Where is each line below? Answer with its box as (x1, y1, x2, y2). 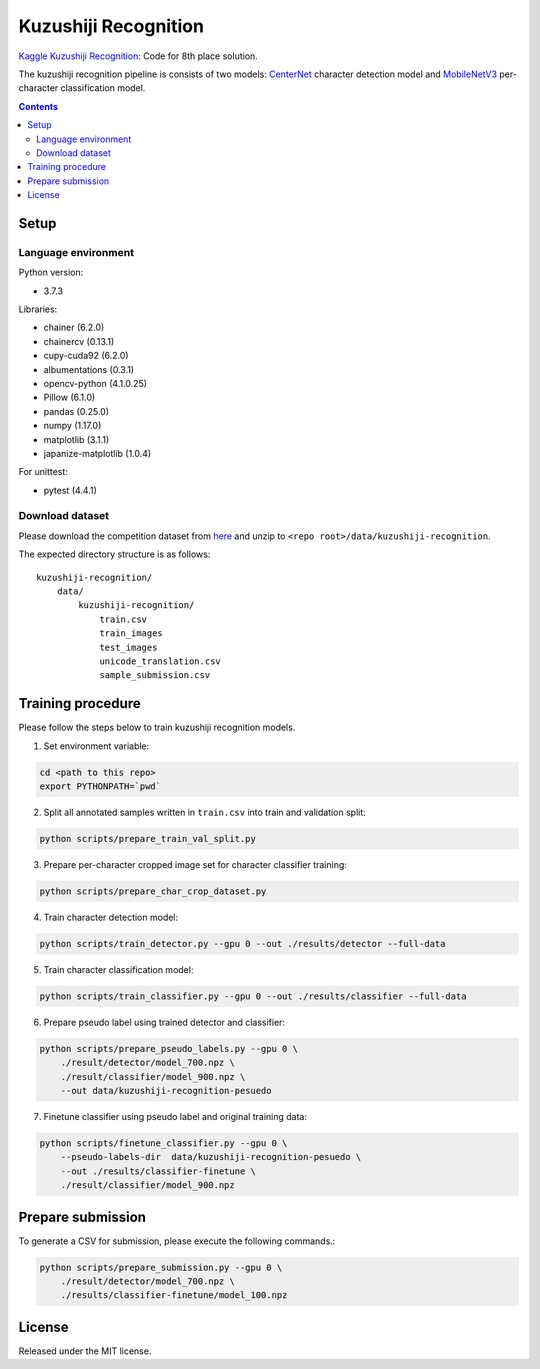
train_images (99, 628, 164, 639)
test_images (99, 641, 158, 653)
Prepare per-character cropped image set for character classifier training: (43, 858, 347, 870)
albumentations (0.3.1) (43, 363, 135, 375)
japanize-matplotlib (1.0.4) (43, 447, 152, 459)
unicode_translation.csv (99, 655, 222, 667)
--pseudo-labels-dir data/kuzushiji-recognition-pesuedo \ (60, 1151, 362, 1163)
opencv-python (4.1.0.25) (43, 377, 148, 389)
